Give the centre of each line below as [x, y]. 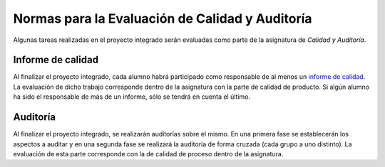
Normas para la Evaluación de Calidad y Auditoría [163, 18]
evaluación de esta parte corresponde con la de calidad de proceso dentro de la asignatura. [148, 153]
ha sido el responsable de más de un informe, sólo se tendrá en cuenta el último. [132, 97]
